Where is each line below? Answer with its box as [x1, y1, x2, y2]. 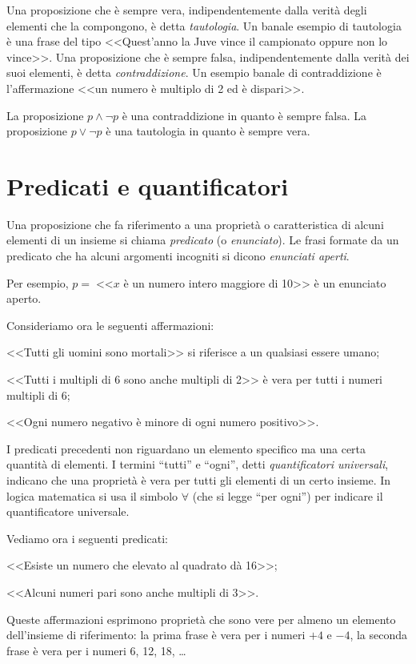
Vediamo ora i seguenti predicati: [6, 529, 168, 546]
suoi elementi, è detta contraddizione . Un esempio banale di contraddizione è [6, 64, 382, 81]
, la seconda [350, 626, 408, 643]
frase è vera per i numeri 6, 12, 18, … [6, 642, 186, 658]
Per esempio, [6, 274, 69, 291]
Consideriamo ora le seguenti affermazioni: [6, 316, 214, 333]
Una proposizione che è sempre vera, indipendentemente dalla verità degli [6, 2, 367, 18]
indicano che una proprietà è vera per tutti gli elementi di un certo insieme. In [6, 472, 391, 488]
